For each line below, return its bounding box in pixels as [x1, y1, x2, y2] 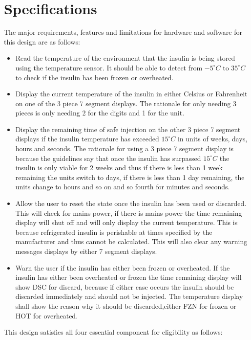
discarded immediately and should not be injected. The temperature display [15, 291, 243, 301]
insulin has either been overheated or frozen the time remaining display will [15, 272, 242, 282]
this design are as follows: [4, 36, 80, 46]
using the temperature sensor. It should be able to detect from [15, 62, 203, 72]
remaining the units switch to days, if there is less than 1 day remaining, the [15, 172, 245, 182]
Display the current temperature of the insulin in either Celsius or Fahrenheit [15, 89, 248, 99]
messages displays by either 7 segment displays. [15, 246, 157, 256]
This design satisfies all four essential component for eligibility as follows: [4, 327, 223, 337]
